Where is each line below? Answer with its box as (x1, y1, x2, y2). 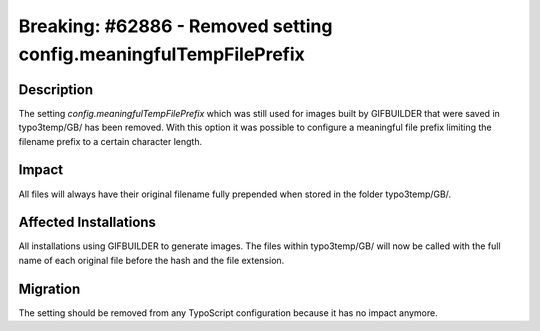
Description (18, 81, 94, 98)
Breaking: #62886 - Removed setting (18, 15, 333, 37)
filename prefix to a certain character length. (18, 135, 203, 147)
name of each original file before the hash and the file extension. (18, 254, 285, 266)
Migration (18, 280, 81, 297)
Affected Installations (18, 214, 157, 231)
